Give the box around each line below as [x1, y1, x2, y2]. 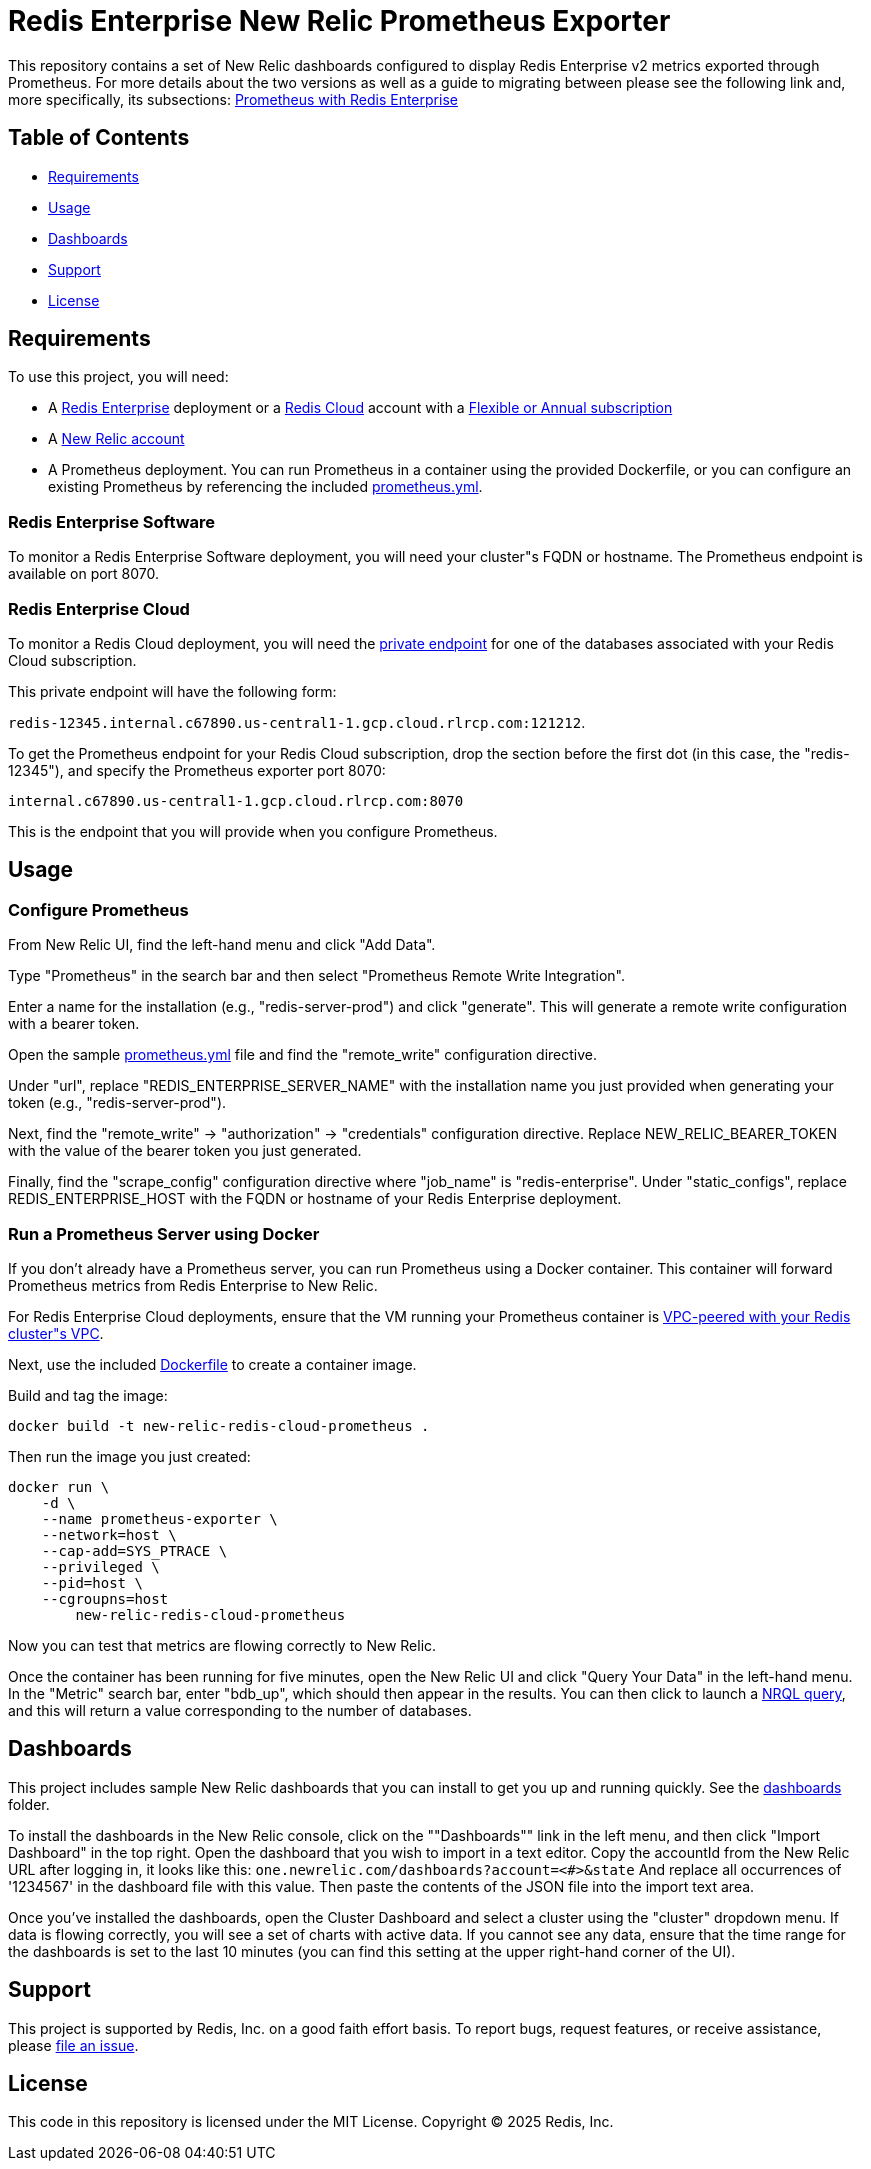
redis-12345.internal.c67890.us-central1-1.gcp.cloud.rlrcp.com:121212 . [8, 713, 586, 731]
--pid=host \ [41, 1574, 143, 1591]
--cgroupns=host [41, 1590, 169, 1607]
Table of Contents [8, 125, 190, 151]
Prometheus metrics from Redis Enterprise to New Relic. [8, 1276, 378, 1294]
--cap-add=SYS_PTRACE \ [41, 1542, 228, 1559]
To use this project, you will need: [8, 368, 229, 386]
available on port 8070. [8, 565, 160, 583]
